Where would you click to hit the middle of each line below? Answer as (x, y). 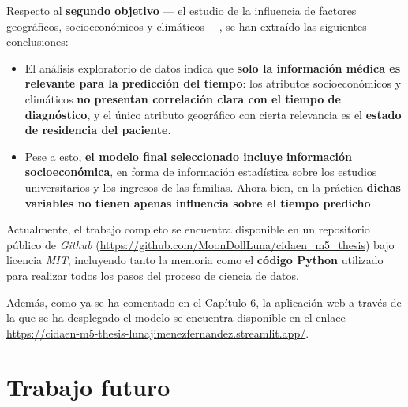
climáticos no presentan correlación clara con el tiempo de (183, 98)
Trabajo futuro (88, 387)
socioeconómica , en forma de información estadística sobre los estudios (201, 172)
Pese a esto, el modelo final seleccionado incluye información (188, 156)
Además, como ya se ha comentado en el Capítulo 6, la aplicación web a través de (204, 302)
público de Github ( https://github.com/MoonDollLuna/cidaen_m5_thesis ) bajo (200, 244)
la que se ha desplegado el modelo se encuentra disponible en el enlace (176, 317)
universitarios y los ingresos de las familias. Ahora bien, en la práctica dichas (213, 187)
